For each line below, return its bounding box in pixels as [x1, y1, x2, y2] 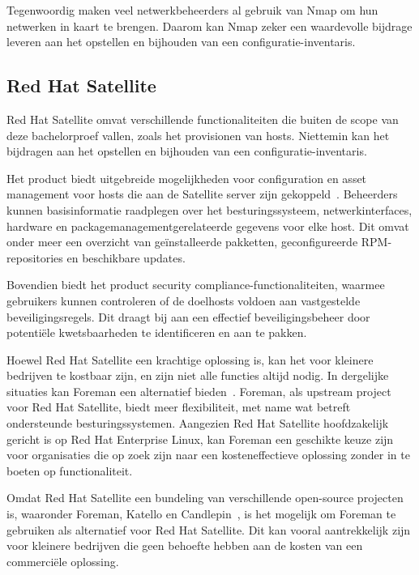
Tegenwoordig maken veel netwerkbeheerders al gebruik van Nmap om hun [6, 2, 378, 18]
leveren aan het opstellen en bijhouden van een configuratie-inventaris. [6, 33, 356, 50]
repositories [6, 249, 63, 266]
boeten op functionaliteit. [6, 462, 133, 479]
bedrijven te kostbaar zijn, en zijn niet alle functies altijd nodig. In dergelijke [6, 367, 389, 384]
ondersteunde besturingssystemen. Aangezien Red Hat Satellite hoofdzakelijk [6, 415, 389, 432]
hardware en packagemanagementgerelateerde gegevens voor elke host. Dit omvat [6, 217, 409, 234]
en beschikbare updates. [66, 249, 186, 266]
